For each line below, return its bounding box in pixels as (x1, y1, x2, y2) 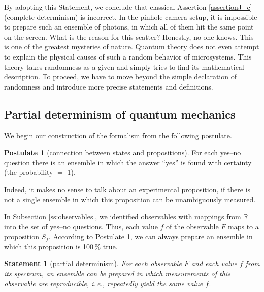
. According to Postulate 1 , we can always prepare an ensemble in (48, 231, 253, 242)
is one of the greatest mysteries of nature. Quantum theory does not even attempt (4, 41, 259, 52)
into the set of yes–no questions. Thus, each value (4, 221, 158, 231)
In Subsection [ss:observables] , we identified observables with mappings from (4, 211, 241, 222)
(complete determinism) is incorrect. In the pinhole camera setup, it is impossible (4, 11, 257, 22)
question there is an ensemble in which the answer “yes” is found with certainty (4, 157, 252, 167)
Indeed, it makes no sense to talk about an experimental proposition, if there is (4, 184, 251, 194)
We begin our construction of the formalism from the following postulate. (4, 130, 232, 140)
